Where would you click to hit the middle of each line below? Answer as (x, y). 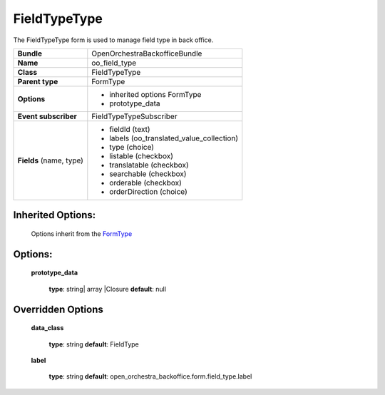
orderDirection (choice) (149, 191)
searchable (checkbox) (148, 173)
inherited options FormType (155, 94)
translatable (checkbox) (149, 165)
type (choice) (132, 147)
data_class (47, 328)
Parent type (38, 81)
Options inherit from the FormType (82, 234)
